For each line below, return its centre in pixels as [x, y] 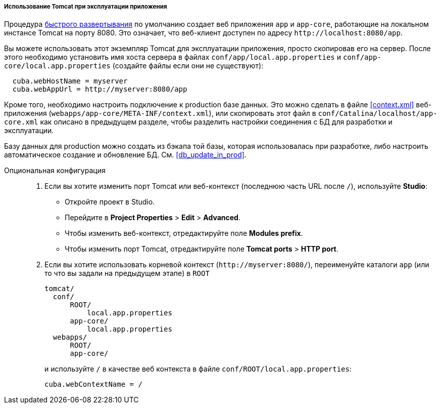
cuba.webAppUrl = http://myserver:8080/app [100, 89]
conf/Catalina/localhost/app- [378, 114]
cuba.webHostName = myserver [70, 81]
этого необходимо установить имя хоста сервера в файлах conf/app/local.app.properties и [173, 57]
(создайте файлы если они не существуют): [188, 66]
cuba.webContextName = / [93, 384]
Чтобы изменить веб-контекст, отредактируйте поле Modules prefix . [184, 233]
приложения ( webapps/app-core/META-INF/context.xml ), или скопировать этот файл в [160, 113]
